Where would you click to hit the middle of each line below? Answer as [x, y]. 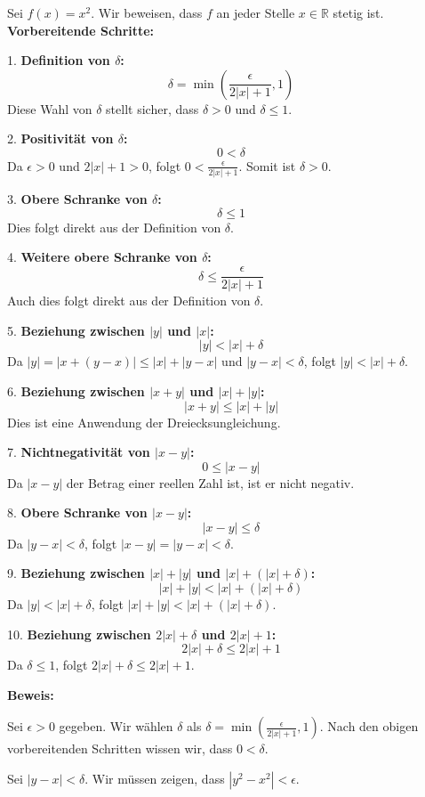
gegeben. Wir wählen [116, 726]
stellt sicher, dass [152, 108]
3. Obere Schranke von [77, 199]
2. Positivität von [60, 138]
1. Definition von [59, 60]
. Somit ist [267, 165]
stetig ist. [358, 12]
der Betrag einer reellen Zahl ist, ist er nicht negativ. [210, 482]
